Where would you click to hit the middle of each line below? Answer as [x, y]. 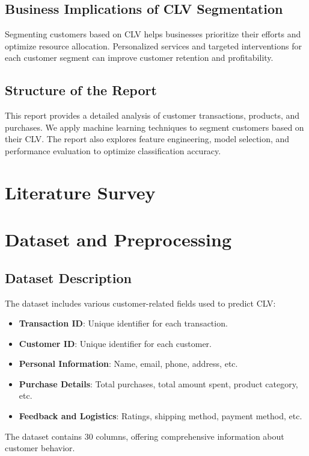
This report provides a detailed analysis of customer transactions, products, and [152, 115]
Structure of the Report [81, 90]
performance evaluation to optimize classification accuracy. [113, 150]
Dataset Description [68, 277]
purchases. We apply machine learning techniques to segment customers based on [154, 127]
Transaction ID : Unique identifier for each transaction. [123, 323]
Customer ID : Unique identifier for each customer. [115, 343]
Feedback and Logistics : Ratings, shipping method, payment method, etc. [161, 416]
